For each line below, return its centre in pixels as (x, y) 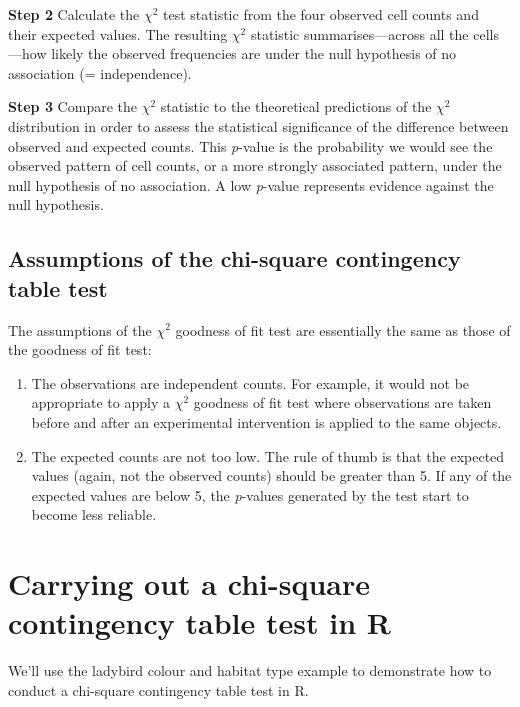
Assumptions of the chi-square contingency (234, 258)
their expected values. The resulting (118, 33)
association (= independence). (100, 72)
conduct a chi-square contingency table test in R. (158, 689)
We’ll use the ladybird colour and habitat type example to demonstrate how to (250, 670)
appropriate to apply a (100, 402)
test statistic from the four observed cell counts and (321, 14)
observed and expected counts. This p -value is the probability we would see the (250, 145)
